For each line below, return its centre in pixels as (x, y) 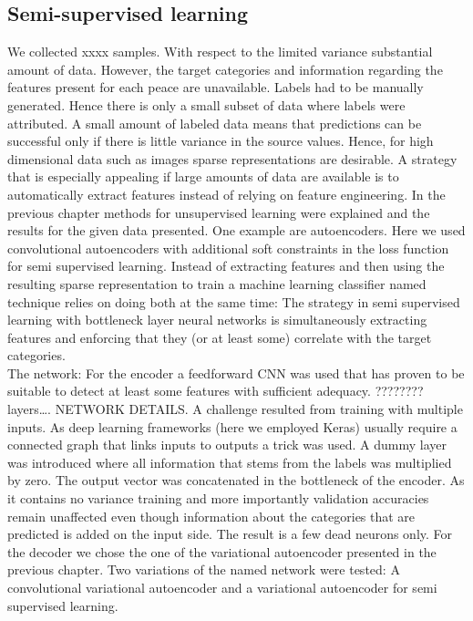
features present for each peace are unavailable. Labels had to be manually (216, 87)
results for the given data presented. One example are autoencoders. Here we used (236, 230)
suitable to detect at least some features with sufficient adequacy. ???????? (216, 391)
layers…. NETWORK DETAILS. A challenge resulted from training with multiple (235, 409)
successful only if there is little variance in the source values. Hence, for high (221, 141)
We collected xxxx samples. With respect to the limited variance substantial (220, 52)
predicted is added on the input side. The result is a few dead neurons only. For (230, 534)
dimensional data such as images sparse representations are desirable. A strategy (232, 158)
